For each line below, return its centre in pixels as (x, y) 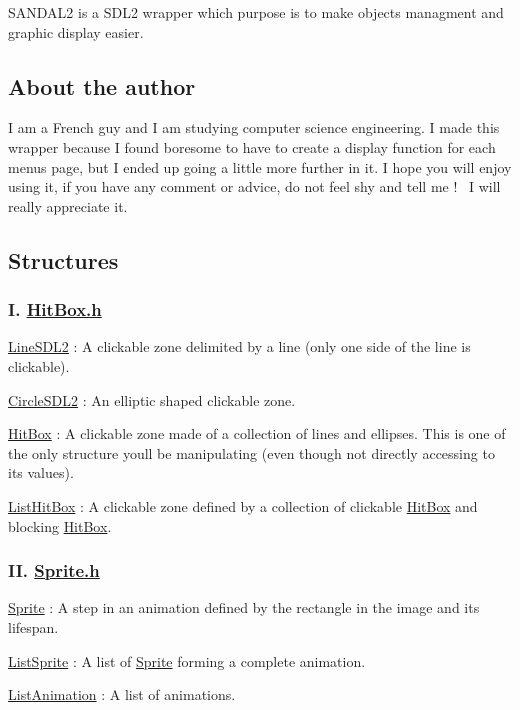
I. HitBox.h (55, 309)
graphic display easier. (76, 31)
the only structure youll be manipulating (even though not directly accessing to (251, 452)
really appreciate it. (68, 205)
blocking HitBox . (60, 525)
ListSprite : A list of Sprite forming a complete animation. (187, 660)
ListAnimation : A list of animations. (122, 694)
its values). (41, 472)
